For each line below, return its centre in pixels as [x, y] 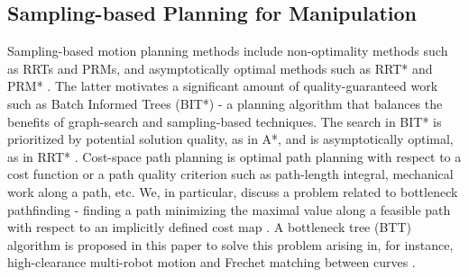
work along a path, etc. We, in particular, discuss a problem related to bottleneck [233, 191]
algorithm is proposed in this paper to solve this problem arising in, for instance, [230, 244]
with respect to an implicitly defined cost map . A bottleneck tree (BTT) [210, 227]
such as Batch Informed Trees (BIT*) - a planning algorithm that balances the [225, 103]
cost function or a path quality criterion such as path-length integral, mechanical [230, 174]
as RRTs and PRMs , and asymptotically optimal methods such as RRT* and [220, 68]
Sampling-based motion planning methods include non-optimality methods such [228, 51]
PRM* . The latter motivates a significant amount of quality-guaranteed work [223, 86]
